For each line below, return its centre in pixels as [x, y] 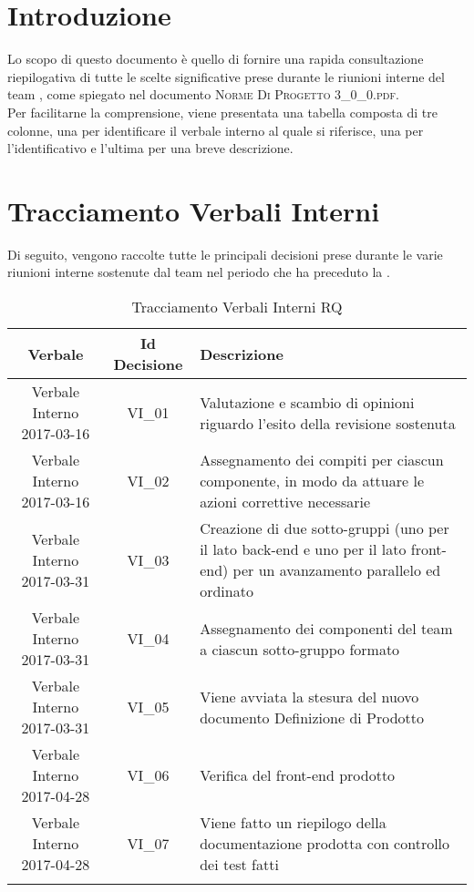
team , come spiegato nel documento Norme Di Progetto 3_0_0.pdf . [203, 94]
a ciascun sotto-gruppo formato [300, 649]
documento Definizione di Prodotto [312, 717]
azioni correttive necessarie [285, 502]
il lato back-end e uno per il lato [303, 549]
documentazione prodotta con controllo [325, 843]
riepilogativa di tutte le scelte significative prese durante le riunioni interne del [226, 76]
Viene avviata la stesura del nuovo [309, 696]
